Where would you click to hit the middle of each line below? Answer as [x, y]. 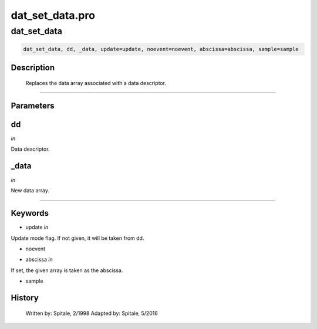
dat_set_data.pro [53, 15]
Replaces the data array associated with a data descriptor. [96, 83]
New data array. [30, 191]
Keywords [30, 213]
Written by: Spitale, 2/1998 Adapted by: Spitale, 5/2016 [92, 313]
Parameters [33, 106]
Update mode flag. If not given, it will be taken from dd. [77, 238]
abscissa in [39, 260]
